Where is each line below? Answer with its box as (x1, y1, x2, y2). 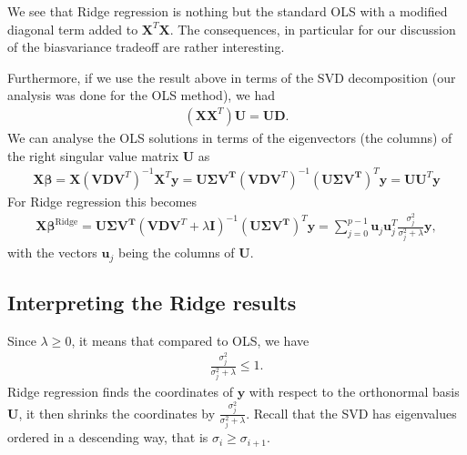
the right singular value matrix (7, 146, 179, 165)
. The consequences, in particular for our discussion (169, 19, 456, 38)
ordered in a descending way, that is (7, 428, 208, 447)
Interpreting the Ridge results (7, 288, 297, 316)
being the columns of (117, 243, 235, 262)
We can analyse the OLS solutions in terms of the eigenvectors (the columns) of (7, 128, 452, 147)
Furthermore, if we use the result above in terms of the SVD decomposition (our (7, 67, 456, 86)
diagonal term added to (7, 19, 138, 38)
